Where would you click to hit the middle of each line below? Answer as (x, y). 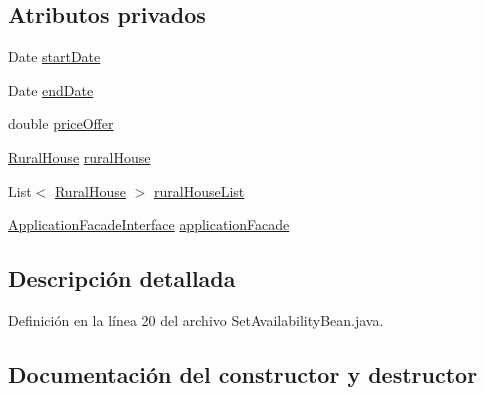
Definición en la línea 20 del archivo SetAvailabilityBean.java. (196, 319)
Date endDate (51, 89)
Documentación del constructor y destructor (243, 373)
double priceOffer (61, 123)
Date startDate (54, 56)
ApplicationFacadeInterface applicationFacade (149, 224)
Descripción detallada (122, 278)
